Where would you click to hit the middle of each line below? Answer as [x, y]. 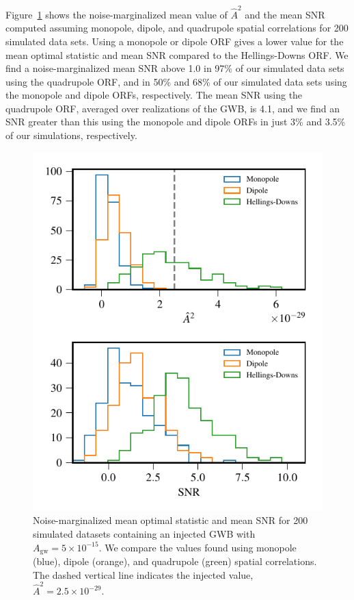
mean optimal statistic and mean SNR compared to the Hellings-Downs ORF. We [177, 54]
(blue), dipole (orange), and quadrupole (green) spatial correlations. [175, 561]
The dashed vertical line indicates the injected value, [143, 574]
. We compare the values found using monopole [198, 547]
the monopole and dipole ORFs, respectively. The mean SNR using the [154, 95]
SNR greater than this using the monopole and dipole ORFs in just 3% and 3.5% [176, 122]
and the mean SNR [285, 14]
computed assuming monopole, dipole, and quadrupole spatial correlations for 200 [177, 28]
